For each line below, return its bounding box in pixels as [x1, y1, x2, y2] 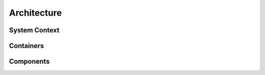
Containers [9, 42, 44, 50]
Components [9, 57, 50, 66]
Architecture [9, 7, 62, 18]
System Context [9, 26, 60, 34]
